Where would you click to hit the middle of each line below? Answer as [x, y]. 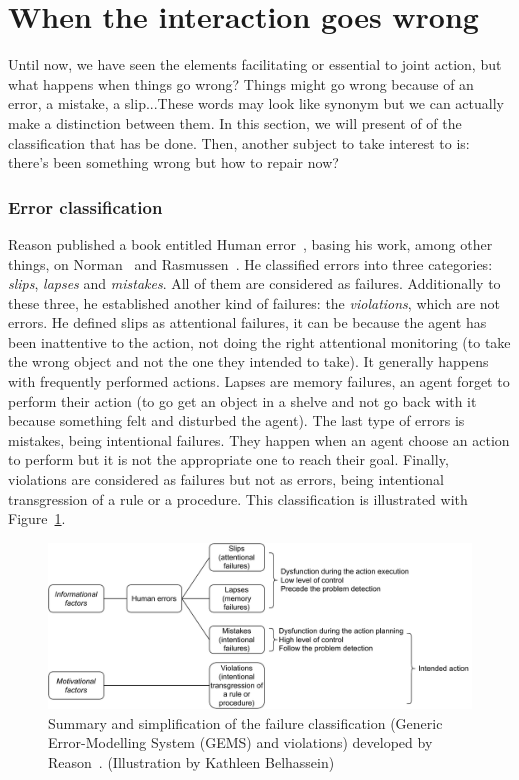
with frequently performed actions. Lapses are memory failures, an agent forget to [259, 381]
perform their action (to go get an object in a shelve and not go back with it [242, 400]
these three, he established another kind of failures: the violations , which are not [254, 302]
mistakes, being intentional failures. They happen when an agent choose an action [259, 439]
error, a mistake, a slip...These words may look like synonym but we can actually [256, 103]
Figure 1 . [37, 518]
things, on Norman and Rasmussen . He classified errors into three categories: [250, 263]
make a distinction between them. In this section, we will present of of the [235, 122]
